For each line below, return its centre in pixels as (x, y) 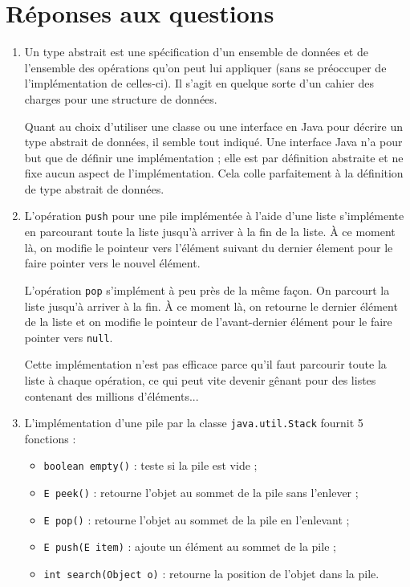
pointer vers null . (69, 337)
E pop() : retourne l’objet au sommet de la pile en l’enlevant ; (197, 519)
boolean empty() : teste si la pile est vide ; (150, 465)
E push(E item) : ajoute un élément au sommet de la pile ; (190, 546)
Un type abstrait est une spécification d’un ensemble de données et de (196, 52)
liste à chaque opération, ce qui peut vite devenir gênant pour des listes (200, 380)
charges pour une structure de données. (121, 98)
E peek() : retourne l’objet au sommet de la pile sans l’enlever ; (201, 493)
